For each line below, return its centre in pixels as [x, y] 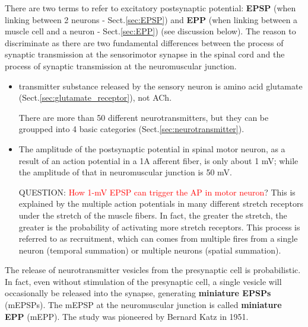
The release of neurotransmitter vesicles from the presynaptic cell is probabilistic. [153, 270]
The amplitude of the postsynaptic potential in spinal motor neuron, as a [152, 148]
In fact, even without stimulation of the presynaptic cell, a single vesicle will [143, 281]
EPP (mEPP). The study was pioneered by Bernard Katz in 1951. [127, 316]
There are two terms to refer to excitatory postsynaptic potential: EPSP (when [150, 8]
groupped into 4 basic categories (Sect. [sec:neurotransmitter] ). [131, 129]
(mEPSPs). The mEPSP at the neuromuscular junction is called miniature [143, 305]
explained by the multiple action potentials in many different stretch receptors [161, 203]
